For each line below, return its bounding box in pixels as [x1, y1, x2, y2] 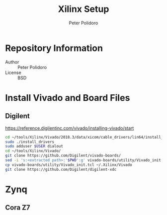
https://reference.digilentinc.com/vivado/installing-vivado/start [5, 125, 134, 131]
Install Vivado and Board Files [5, 92, 130, 103]
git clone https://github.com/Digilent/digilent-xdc [5, 167, 117, 172]
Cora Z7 [5, 204, 31, 212]
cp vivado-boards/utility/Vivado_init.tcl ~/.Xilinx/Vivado [5, 162, 133, 167]
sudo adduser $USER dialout [5, 144, 64, 149]
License [5, 70, 21, 75]
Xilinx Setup [58, 3, 109, 15]
